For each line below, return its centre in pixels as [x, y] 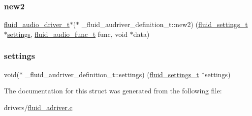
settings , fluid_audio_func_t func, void [68, 34]
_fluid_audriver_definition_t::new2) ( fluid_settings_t [165, 24]
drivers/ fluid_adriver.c [38, 107]
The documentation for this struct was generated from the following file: [113, 91]
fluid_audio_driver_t [37, 24]
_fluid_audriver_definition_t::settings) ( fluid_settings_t [112, 74]
